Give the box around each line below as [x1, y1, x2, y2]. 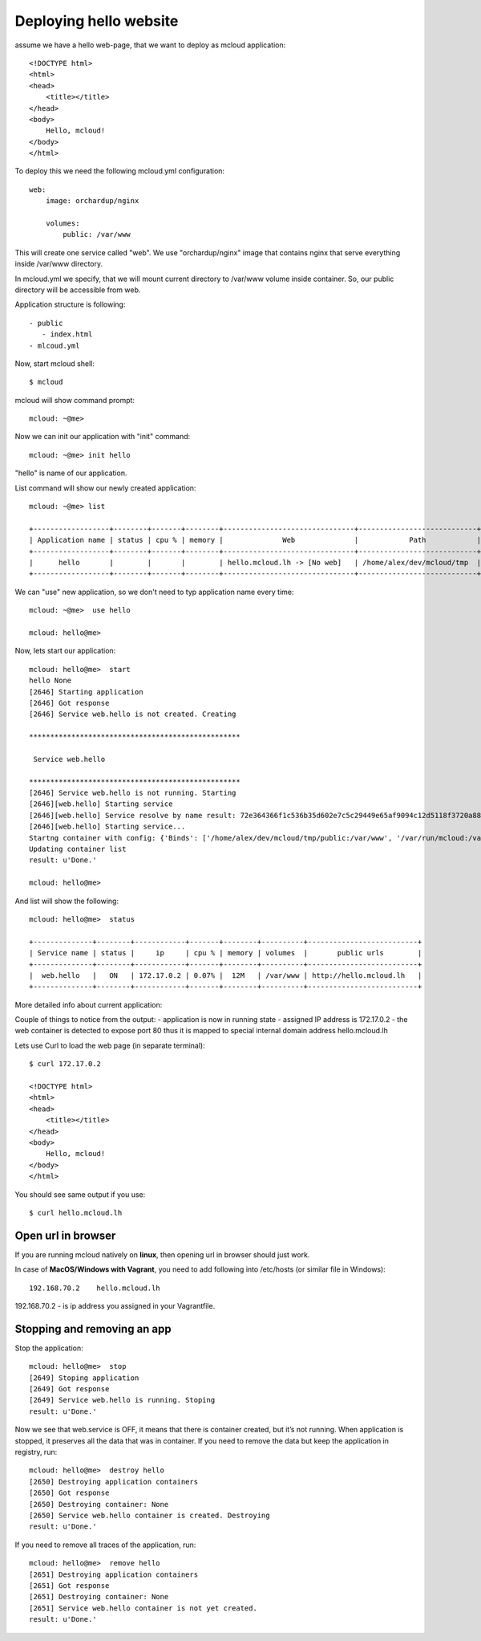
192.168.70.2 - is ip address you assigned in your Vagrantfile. [14, 1301, 216, 1310]
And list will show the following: [14, 896, 119, 906]
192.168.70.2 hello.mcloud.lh [29, 1283, 160, 1293]
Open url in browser [14, 1228, 116, 1242]
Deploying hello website [14, 12, 179, 30]
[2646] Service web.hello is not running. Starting [29, 788, 236, 798]
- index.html [41, 330, 93, 339]
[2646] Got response [29, 698, 110, 707]
